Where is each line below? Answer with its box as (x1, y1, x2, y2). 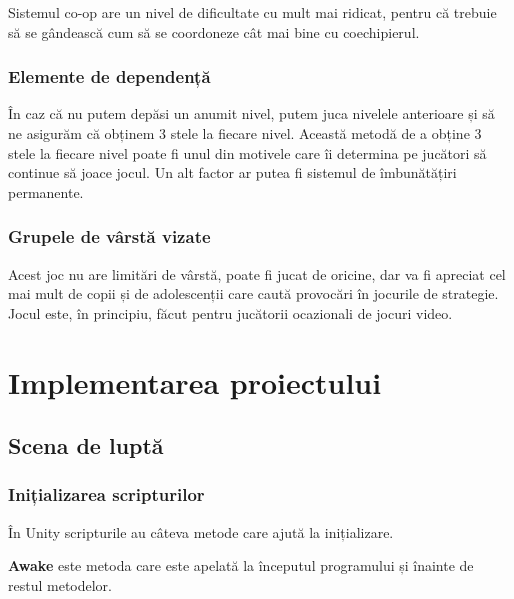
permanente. (8, 181, 84, 202)
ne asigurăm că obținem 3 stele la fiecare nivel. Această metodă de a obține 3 (8, 123, 482, 143)
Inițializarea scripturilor (8, 482, 205, 507)
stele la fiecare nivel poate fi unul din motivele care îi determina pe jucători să (8, 142, 487, 163)
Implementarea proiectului (8, 361, 382, 402)
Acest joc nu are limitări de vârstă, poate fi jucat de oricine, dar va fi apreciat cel (8, 263, 506, 284)
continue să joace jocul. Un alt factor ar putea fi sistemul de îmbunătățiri (8, 162, 457, 183)
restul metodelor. (8, 574, 112, 595)
